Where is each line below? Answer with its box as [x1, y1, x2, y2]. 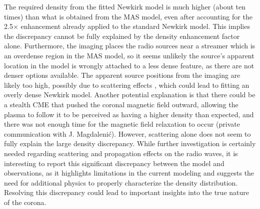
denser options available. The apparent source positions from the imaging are [4, 70, 240, 80]
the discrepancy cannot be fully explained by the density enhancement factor [4, 30, 240, 41]
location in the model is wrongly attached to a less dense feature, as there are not [4, 60, 254, 70]
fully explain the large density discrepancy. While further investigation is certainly [4, 138, 256, 149]
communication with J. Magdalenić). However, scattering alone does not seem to [4, 128, 251, 139]
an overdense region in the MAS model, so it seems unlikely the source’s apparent [4, 50, 254, 60]
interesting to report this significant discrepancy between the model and [4, 158, 224, 168]
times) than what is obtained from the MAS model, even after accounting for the [4, 11, 252, 21]
